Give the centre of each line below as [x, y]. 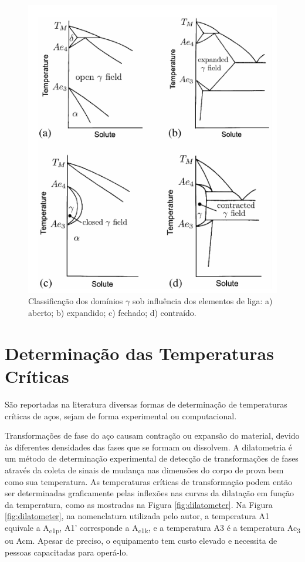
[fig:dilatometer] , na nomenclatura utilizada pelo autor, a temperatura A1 [137, 516]
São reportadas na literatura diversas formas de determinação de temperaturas [146, 404]
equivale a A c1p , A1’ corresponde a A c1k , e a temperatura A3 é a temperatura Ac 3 [152, 528]
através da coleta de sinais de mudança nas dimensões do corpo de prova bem [144, 470]
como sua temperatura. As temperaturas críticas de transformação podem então [149, 481]
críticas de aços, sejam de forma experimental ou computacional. [121, 415]
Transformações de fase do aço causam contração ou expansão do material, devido [152, 435]
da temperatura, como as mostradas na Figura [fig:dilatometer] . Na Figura [139, 504]
